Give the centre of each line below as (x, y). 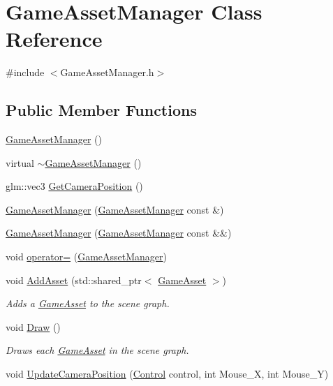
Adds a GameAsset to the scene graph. (88, 303)
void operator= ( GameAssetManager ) (87, 257)
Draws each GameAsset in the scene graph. (97, 350)
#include (25, 72)
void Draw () (33, 326)
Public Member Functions (101, 110)
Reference (54, 39)
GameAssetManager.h (107, 72)
